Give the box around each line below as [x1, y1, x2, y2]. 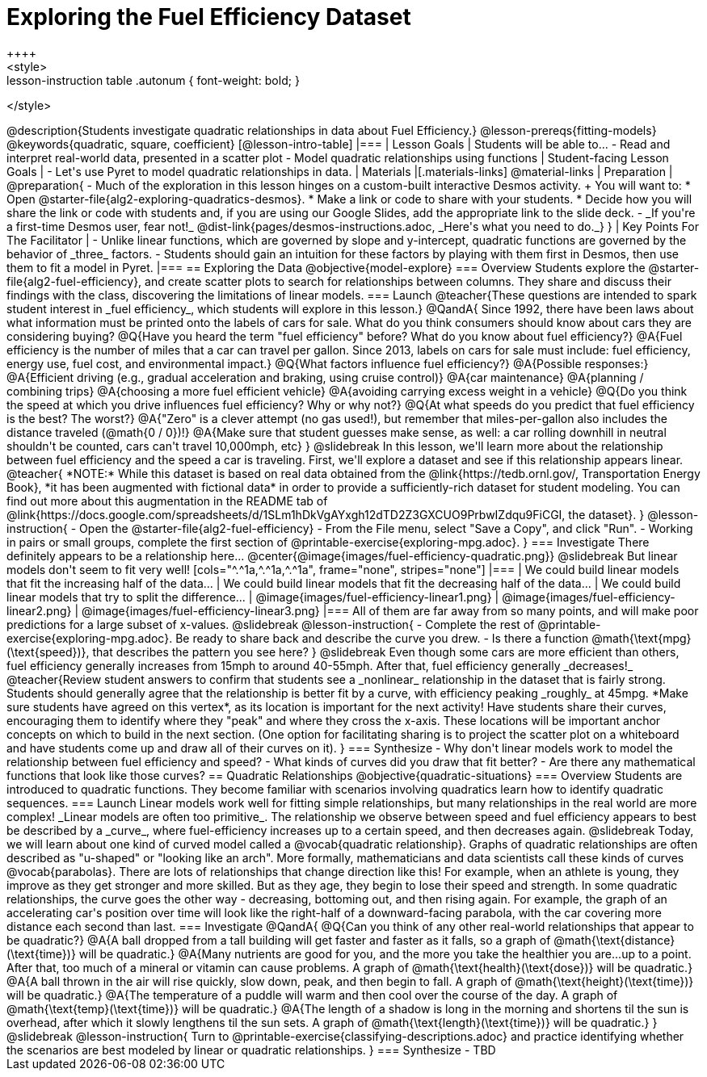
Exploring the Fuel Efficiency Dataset [6, 3, 411, 31]
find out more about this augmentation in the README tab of [6, 493, 328, 508]
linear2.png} [6, 603, 72, 618]
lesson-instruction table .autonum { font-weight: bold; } [6, 73, 300, 87]
